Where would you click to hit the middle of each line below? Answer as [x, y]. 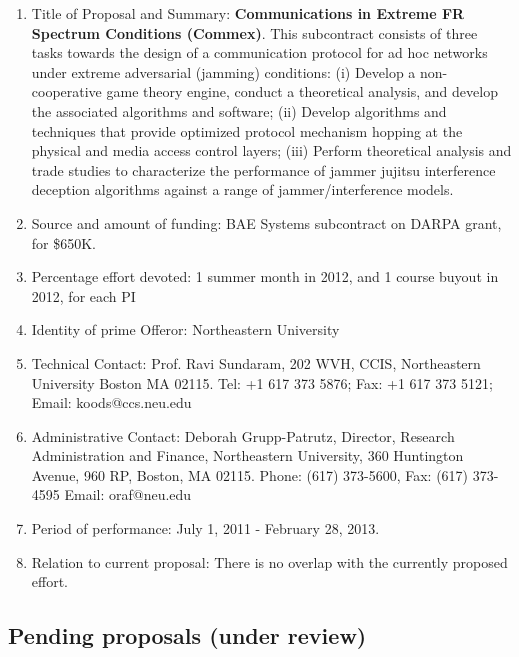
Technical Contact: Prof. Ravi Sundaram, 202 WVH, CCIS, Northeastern [256, 362]
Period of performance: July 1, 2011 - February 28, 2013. [205, 528]
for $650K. [64, 242]
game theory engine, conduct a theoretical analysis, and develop [302, 91]
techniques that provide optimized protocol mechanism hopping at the [247, 130]
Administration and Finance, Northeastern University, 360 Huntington [247, 455]
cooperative [66, 91]
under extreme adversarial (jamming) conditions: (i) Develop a [223, 71]
